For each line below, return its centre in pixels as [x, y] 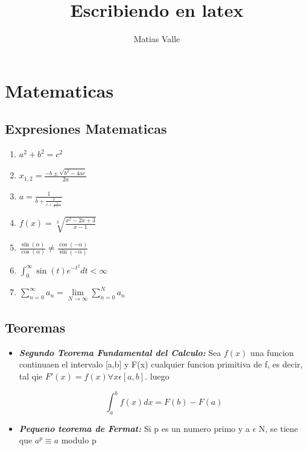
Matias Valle [157, 39]
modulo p [79, 440]
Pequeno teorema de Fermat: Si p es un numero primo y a [135, 428]
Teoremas [35, 327]
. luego [157, 376]
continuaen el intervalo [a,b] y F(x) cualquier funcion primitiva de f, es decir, [161, 364]
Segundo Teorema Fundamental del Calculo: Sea [120, 352]
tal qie [31, 376]
